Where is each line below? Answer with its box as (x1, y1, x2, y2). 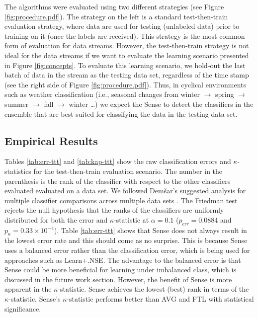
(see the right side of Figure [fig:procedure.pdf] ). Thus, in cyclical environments (4, 79, 247, 89)
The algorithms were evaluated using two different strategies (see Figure (4, 1, 224, 11)
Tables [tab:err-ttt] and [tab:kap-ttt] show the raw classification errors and (4, 156, 231, 166)
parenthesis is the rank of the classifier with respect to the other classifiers (4, 175, 231, 186)
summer (4, 98, 29, 109)
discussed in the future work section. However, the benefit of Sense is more (4, 274, 232, 284)
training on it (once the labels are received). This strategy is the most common (4, 30, 245, 41)
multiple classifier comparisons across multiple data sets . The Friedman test (4, 195, 238, 205)
